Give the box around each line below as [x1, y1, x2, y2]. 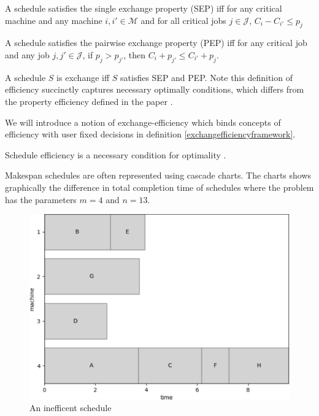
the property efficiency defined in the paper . [5, 94, 173, 107]
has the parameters [5, 193, 77, 206]
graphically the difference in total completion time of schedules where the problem [5, 180, 314, 193]
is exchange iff [56, 71, 110, 83]
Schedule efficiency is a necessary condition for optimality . [5, 148, 226, 161]
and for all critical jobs [140, 13, 226, 26]
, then [123, 48, 146, 61]
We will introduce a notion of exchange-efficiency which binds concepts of [5, 115, 281, 128]
